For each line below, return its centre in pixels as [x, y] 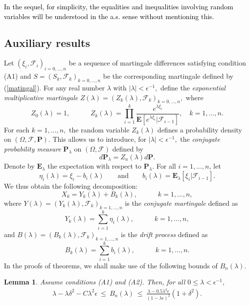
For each [17, 129]
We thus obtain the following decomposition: [71, 186]
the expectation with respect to [95, 166]
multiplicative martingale [41, 97]
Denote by [19, 166]
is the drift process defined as [164, 234]
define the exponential [193, 87]
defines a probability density [200, 129]
